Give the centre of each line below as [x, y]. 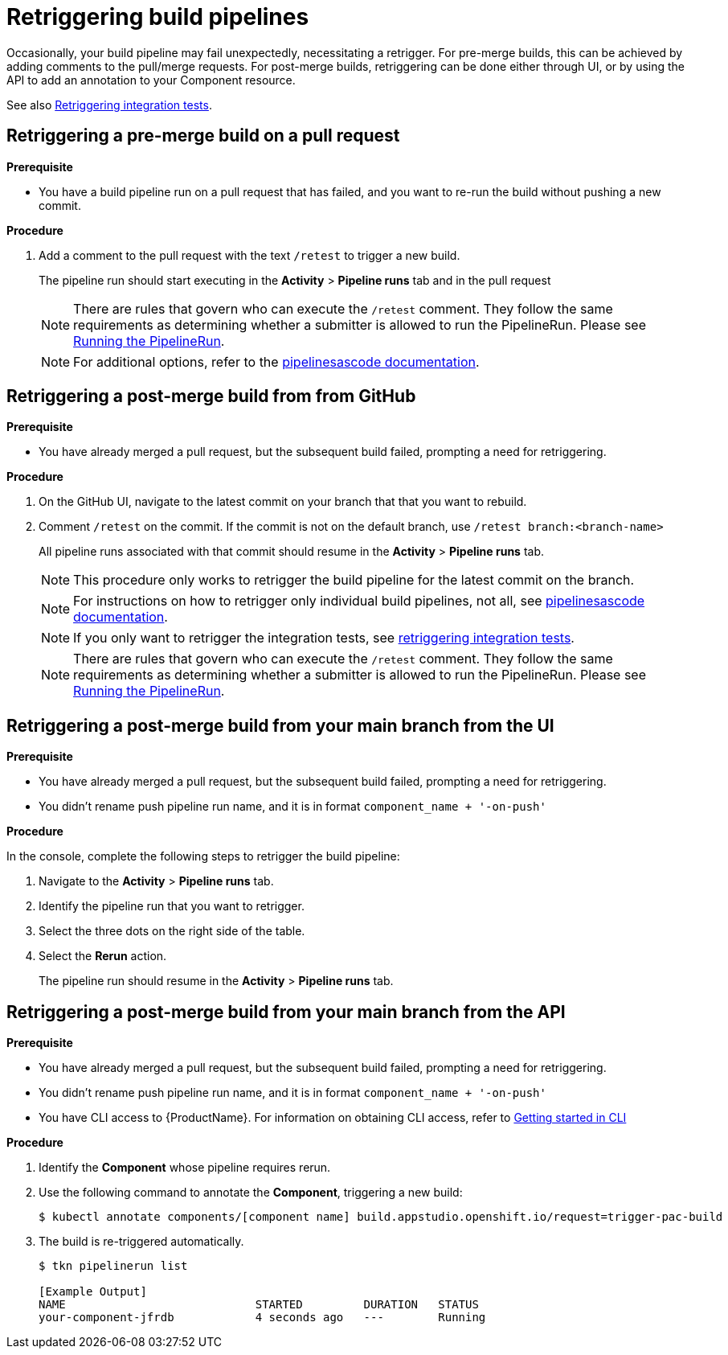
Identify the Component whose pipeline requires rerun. [185, 1168]
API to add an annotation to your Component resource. [151, 80]
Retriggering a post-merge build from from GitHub [211, 396]
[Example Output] [93, 1292]
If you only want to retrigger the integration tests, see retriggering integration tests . [324, 638]
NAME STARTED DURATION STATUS [259, 1305]
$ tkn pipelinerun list [113, 1266]
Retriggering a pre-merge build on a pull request [203, 136]
